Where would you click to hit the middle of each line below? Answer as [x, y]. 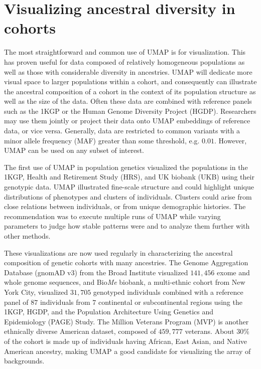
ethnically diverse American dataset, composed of [80, 331]
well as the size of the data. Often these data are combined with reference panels [128, 101]
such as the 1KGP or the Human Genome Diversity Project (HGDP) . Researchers [130, 111]
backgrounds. [24, 361]
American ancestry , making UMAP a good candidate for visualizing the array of [127, 351]
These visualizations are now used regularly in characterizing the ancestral [118, 252]
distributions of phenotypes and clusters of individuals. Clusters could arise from [128, 196]
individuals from [65, 302]
